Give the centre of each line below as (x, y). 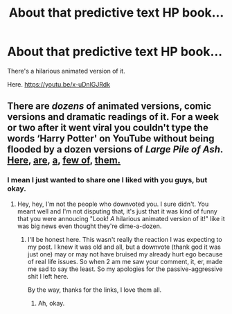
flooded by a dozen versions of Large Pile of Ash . (115, 149)
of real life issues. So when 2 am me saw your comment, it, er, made (125, 261)
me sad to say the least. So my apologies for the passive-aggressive (125, 269)
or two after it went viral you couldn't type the (108, 128)
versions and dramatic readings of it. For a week (113, 117)
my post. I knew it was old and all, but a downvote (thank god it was (124, 247)
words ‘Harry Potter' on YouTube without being (111, 139)
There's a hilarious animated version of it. (66, 71)
